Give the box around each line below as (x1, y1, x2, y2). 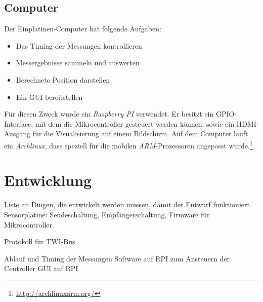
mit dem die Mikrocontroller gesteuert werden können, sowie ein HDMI (35, 118, 256, 129)
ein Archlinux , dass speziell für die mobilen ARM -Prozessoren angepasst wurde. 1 (4, 138, 253, 150)
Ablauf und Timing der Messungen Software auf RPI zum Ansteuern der (4, 253, 230, 263)
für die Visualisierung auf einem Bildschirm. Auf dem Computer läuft (32, 128, 248, 139)
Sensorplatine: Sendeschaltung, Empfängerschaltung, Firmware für (4, 209, 210, 219)
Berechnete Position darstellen (16, 74, 110, 85)
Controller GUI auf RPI (4, 263, 78, 274)
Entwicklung (4, 170, 92, 191)
